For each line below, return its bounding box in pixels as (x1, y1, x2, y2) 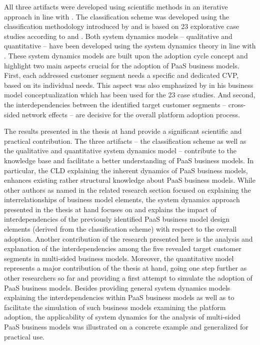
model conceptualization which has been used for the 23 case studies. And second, (4, 89, 255, 100)
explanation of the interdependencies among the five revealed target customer (4, 243, 241, 254)
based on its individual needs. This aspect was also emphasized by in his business (4, 79, 253, 90)
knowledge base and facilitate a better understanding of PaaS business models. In (4, 155, 254, 165)
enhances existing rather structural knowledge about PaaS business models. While (4, 175, 255, 185)
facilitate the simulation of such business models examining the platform (4, 302, 226, 312)
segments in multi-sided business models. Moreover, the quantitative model (4, 253, 234, 263)
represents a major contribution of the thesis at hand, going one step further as (4, 263, 247, 273)
